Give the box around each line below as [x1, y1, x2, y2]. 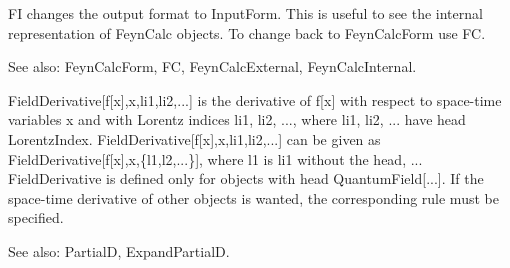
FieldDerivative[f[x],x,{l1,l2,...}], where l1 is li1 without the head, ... [8, 148, 423, 169]
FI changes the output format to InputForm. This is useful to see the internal [8, 3, 483, 23]
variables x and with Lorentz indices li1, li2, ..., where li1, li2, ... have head [8, 109, 466, 130]
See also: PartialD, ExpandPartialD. [8, 240, 230, 261]
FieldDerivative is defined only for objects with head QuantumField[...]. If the [8, 168, 484, 189]
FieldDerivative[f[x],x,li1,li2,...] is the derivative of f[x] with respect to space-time [8, 89, 502, 110]
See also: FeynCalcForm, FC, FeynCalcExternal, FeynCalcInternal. [8, 56, 417, 77]
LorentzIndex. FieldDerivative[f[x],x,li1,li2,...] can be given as [8, 128, 381, 149]
